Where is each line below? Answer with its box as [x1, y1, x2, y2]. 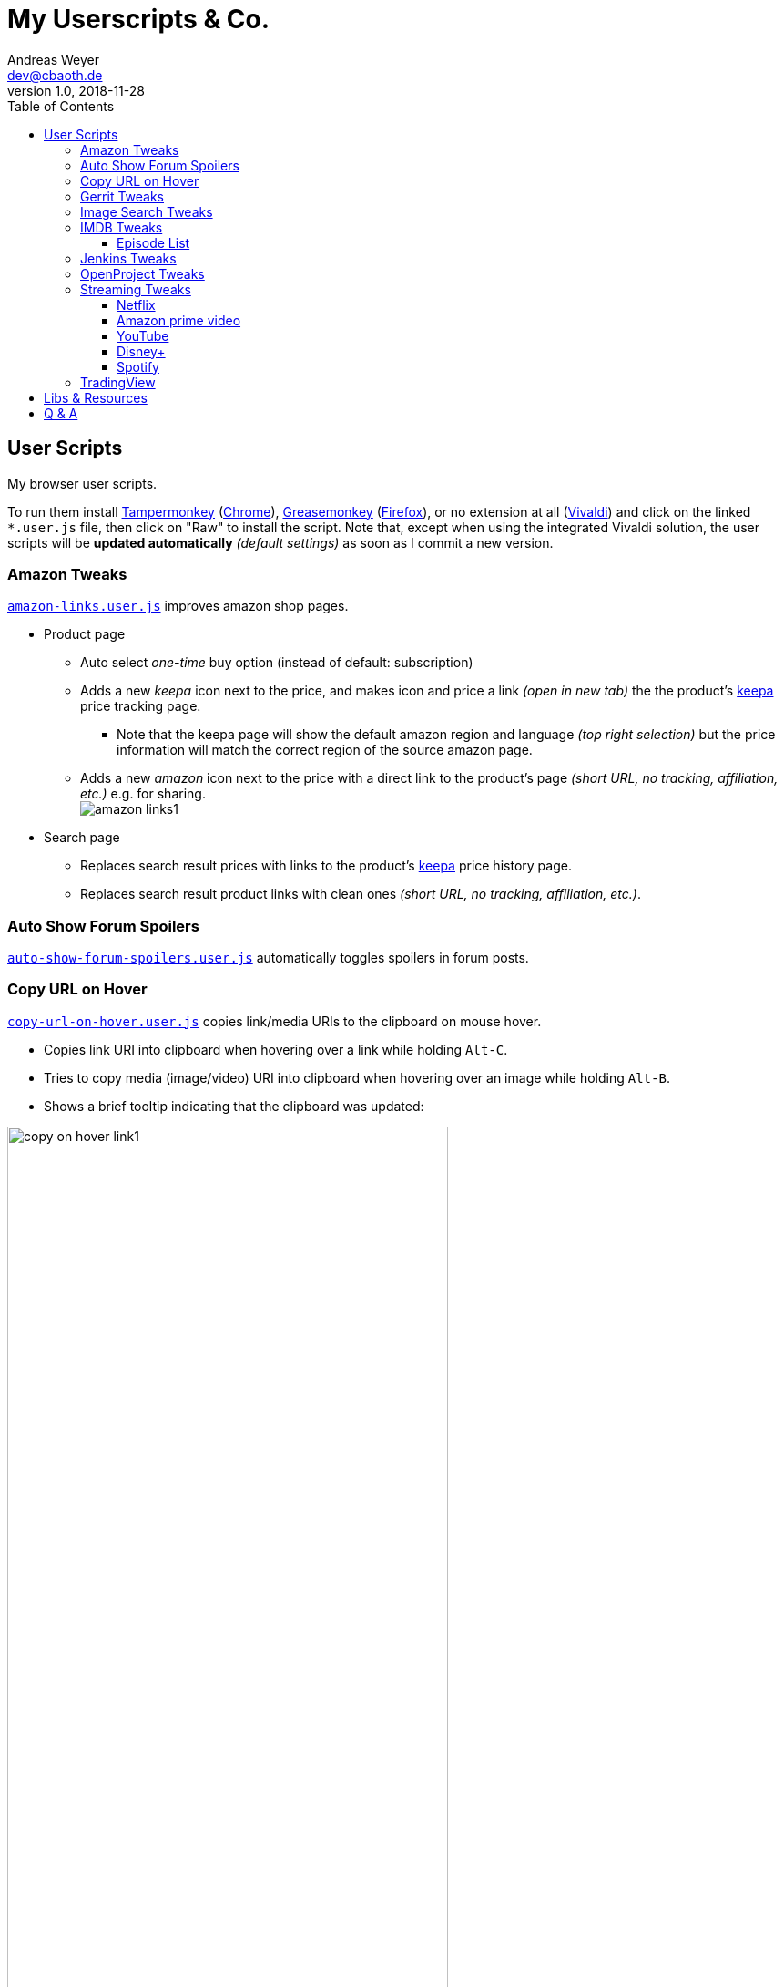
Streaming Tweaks [80, 281, 191, 297]
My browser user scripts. [7, 475, 158, 491]
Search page [44, 829, 120, 846]
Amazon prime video [117, 312, 241, 328]
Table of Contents [7, 98, 115, 114]
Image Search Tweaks [80, 203, 213, 220]
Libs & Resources [44, 389, 148, 406]
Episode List [117, 234, 190, 251]
